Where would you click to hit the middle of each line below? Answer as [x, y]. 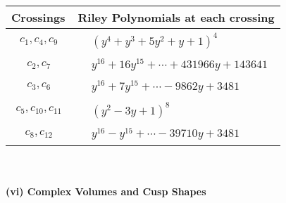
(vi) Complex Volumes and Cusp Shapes [106, 191]
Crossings [38, 17]
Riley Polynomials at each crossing [176, 17]
